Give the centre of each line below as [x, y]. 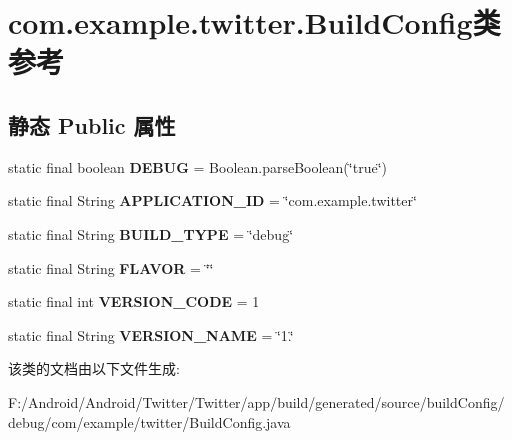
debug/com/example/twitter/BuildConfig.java [149, 421]
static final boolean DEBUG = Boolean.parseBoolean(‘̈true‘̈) [197, 166]
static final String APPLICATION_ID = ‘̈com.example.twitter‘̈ [212, 200]
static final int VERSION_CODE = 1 [134, 301]
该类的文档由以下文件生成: [94, 368]
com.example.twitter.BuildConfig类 [254, 22]
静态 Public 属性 [92, 124]
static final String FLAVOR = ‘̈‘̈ [111, 267]
